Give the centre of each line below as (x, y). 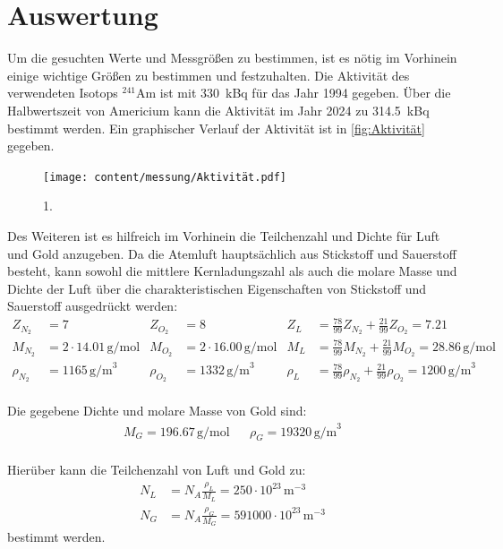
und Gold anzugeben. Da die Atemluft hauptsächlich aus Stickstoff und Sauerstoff (232, 253)
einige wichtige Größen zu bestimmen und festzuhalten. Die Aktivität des (209, 75)
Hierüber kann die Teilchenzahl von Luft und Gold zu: (157, 470)
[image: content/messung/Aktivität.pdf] (165, 177)
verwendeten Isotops (63, 93)
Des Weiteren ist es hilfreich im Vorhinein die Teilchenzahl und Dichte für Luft (224, 235)
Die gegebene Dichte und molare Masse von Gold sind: (157, 411)
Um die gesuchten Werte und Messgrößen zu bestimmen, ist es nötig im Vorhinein (232, 58)
